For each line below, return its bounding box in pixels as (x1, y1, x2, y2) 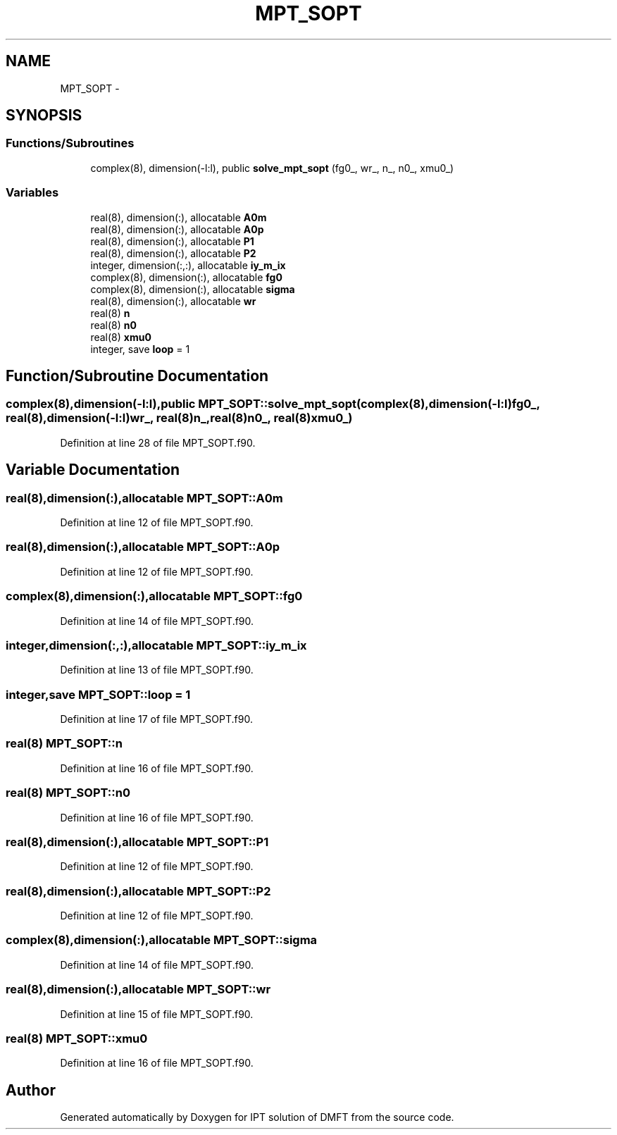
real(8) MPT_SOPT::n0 (6, 786, 130, 800)
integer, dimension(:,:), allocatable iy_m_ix (90, 259, 286, 271)
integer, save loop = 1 (90, 342, 190, 355)
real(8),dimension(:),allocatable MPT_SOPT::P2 (6, 883, 271, 898)
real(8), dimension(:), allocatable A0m (90, 211, 267, 223)
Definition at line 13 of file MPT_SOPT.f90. (60, 664, 254, 676)
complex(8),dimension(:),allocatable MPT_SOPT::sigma (6, 933, 318, 948)
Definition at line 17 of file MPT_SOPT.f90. (60, 713, 253, 725)
